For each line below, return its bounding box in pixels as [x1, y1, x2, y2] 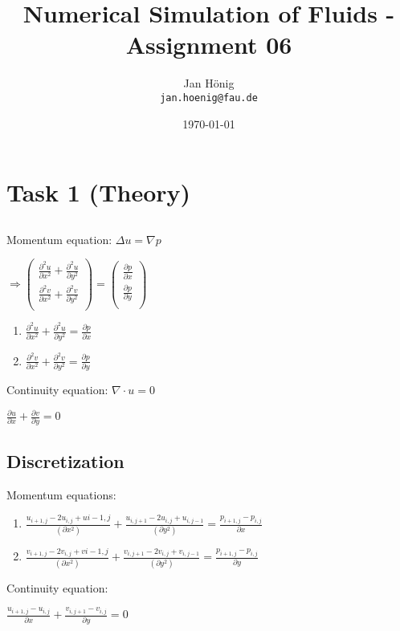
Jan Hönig [183, 75, 235, 92]
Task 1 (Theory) [6, 176, 191, 209]
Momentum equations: [6, 486, 116, 503]
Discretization [6, 448, 124, 473]
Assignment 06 [125, 28, 292, 61]
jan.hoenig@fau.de [160, 92, 258, 104]
